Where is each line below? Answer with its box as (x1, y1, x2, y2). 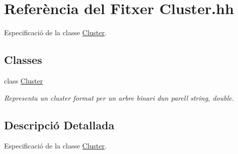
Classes (4, 52, 42, 67)
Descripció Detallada (4, 117, 115, 132)
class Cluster (4, 75, 43, 86)
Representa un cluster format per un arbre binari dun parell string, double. (4, 92, 234, 103)
